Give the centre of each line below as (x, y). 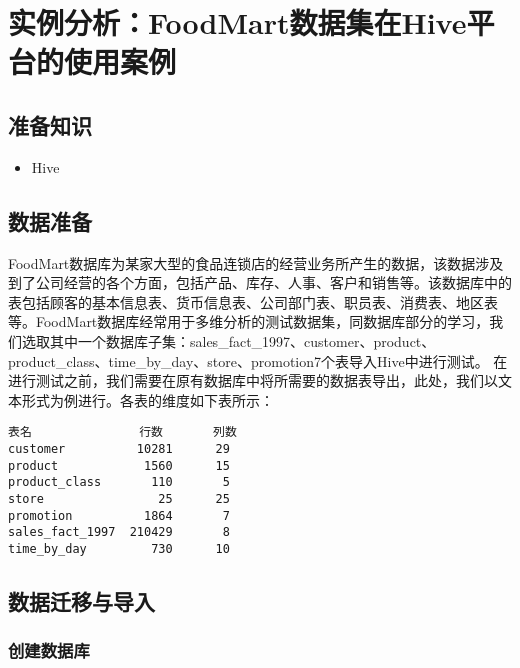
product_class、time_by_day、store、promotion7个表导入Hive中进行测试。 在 (258, 360)
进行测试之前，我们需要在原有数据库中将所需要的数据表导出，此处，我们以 (253, 380)
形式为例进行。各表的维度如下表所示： (147, 399)
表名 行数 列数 (122, 432)
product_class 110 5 (119, 482)
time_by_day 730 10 (119, 548)
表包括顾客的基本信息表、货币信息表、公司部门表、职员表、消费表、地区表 (253, 301)
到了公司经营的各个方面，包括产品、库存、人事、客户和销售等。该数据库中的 (260, 282)
